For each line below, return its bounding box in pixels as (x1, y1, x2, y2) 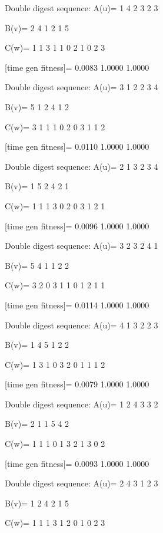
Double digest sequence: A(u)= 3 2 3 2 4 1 (5, 239, 158, 252)
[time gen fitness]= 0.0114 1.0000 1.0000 (5, 298, 149, 311)
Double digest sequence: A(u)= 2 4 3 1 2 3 (5, 477, 158, 489)
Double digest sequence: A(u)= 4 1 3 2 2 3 (5, 318, 158, 331)
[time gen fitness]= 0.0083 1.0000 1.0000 (5, 61, 149, 73)
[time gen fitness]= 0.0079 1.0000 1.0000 (5, 378, 149, 390)
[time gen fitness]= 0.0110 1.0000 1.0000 (5, 140, 149, 153)
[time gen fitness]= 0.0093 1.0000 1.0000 (5, 457, 149, 469)
